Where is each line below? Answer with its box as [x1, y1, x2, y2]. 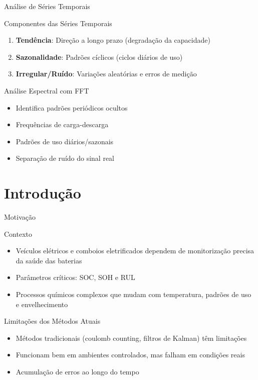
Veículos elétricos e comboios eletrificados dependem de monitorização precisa [16, 245, 254, 256]
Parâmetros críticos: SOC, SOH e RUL [16, 272, 135, 282]
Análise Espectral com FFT [4, 85, 89, 96]
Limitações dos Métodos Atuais [4, 316, 101, 326]
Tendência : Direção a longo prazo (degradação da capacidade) [16, 35, 210, 45]
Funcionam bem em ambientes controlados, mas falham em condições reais [16, 349, 245, 360]
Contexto [4, 228, 32, 239]
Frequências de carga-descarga [16, 119, 109, 130]
